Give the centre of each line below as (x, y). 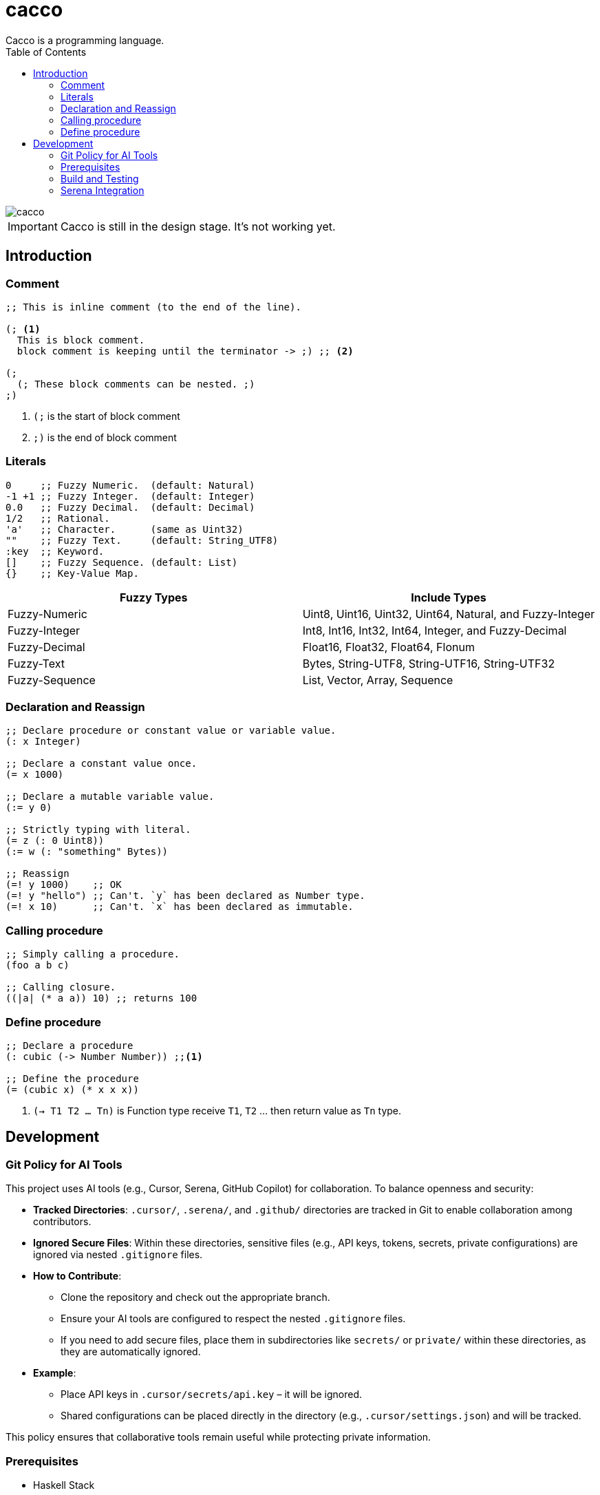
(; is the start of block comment (107, 416)
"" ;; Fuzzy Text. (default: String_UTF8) (142, 540)
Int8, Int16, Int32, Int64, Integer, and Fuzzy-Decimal (435, 630)
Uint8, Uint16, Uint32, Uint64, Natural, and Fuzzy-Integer (449, 614)
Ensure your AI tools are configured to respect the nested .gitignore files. (233, 1319)
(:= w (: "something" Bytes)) (87, 852)
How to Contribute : (77, 1276)
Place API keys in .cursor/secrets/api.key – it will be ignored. (212, 1395)
